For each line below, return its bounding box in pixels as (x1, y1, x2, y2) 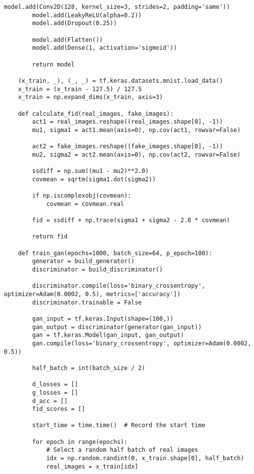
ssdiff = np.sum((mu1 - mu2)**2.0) (32, 168, 149, 175)
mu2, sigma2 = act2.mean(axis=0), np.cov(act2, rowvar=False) (32, 151, 241, 158)
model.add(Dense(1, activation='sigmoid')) (32, 44, 177, 52)
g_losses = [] (32, 389, 78, 396)
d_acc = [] (32, 397, 68, 405)
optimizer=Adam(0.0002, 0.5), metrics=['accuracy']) (4, 290, 181, 298)
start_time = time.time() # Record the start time (32, 422, 206, 429)
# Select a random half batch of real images (46, 446, 198, 454)
